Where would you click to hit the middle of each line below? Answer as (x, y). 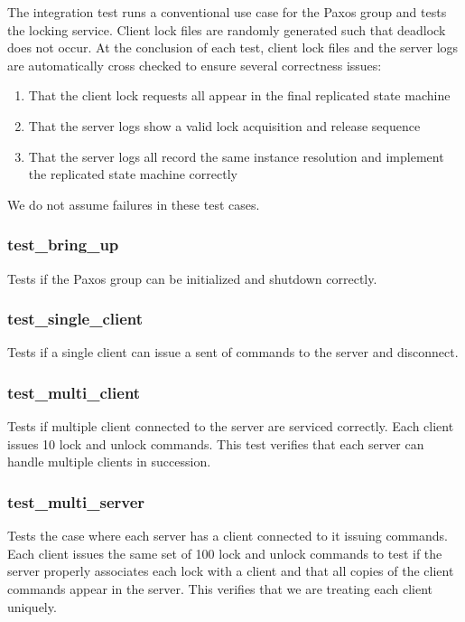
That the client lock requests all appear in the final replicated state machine (239, 95)
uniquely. (32, 606)
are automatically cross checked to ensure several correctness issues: (195, 65)
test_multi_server (76, 501)
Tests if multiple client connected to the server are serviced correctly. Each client (231, 426)
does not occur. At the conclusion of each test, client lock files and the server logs (233, 47)
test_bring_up (63, 245)
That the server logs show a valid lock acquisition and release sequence (224, 125)
